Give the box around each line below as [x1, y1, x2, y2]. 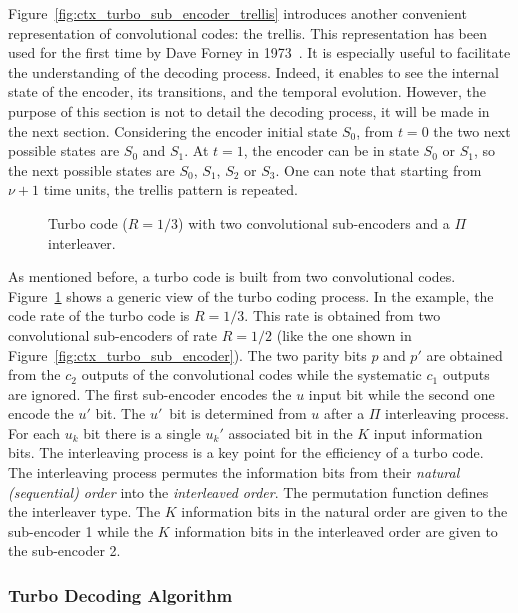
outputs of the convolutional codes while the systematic [81, 364, 422, 385]
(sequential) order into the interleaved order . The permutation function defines [8, 481, 489, 502]
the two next [433, 120, 511, 141]
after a [324, 403, 365, 424]
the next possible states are [8, 159, 175, 180]
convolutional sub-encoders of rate [8, 324, 218, 345]
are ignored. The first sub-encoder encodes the [8, 383, 292, 404]
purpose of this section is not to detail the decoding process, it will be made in [8, 100, 490, 121]
